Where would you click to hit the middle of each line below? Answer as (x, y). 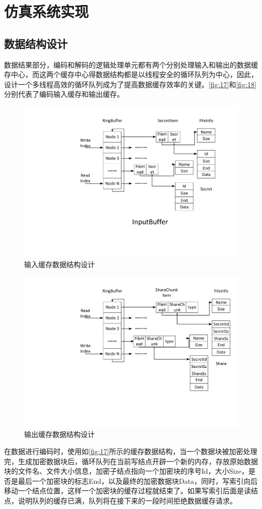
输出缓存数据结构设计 (59, 434)
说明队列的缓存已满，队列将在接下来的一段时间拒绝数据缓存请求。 (127, 501)
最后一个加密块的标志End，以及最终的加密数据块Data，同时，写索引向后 (138, 481)
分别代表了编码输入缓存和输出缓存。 (64, 94)
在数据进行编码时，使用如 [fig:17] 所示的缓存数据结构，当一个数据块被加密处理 (131, 451)
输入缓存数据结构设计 (59, 264)
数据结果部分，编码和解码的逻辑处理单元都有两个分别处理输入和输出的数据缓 (131, 64)
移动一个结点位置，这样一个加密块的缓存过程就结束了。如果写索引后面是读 (127, 491)
